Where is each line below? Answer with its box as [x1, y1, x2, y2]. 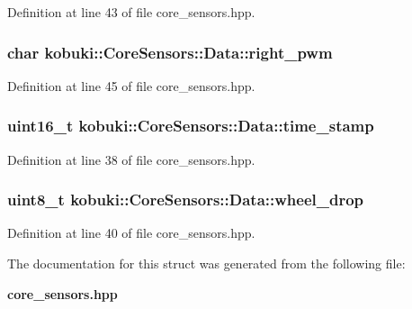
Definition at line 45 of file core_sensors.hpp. [7, 76, 255, 95]
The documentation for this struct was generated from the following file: [7, 254, 406, 273]
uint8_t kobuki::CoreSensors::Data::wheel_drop [7, 188, 364, 211]
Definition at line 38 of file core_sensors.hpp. [7, 150, 255, 168]
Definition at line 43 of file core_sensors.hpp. [7, 3, 255, 21]
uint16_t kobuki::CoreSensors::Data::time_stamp [7, 114, 374, 137]
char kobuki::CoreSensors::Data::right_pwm [7, 41, 333, 63]
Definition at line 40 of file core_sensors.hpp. [7, 223, 255, 242]
